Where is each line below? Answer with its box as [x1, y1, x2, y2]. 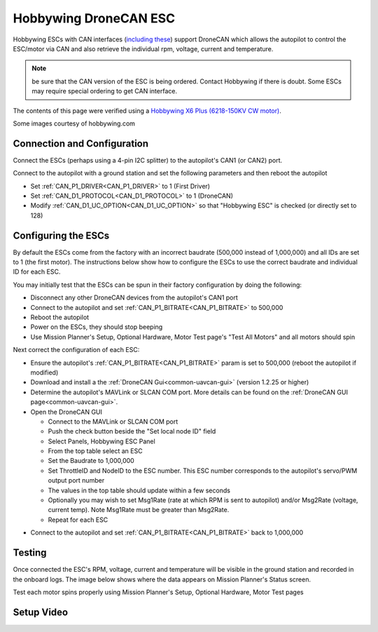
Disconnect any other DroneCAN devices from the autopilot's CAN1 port [30, 293, 238, 302]
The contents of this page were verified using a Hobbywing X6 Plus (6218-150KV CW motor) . [13, 106, 281, 115]
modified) [30, 368, 59, 377]
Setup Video [13, 606, 69, 618]
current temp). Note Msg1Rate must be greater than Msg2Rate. [48, 506, 230, 514]
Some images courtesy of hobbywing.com [13, 119, 136, 128]
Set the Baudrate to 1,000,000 [48, 457, 134, 465]
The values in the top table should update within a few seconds [48, 486, 231, 495]
